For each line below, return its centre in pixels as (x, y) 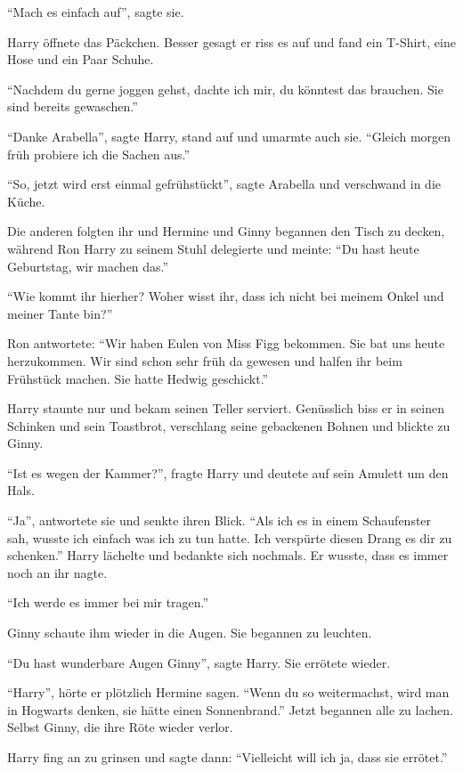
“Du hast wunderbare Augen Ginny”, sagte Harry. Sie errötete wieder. (199, 662)
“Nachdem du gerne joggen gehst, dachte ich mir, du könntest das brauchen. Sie (225, 89)
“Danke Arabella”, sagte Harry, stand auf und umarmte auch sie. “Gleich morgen (229, 136)
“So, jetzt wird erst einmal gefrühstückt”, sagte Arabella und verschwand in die (224, 184)
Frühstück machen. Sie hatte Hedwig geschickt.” (138, 378)
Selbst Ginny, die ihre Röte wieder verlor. (120, 727)
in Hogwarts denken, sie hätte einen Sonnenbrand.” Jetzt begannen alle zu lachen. (230, 709)
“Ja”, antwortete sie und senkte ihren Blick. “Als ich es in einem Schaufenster (219, 520)
